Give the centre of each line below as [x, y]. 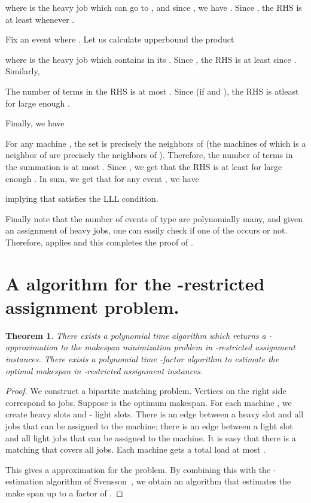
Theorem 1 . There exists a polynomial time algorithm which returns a [136, 335]
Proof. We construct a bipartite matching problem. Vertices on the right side [146, 391]
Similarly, [23, 71]
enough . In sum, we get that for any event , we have [102, 178]
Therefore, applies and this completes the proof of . [99, 242]
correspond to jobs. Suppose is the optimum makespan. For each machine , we [149, 402]
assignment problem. [92, 306]
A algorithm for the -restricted [135, 283]
